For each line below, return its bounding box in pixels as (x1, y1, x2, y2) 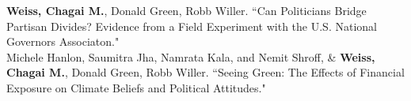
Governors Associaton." (6, 33, 120, 50)
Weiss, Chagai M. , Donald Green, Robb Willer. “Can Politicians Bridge (6, 2, 367, 18)
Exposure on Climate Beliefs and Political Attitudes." (6, 79, 266, 95)
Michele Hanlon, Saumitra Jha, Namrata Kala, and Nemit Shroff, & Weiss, (6, 48, 375, 65)
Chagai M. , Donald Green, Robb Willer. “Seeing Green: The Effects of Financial (6, 64, 405, 80)
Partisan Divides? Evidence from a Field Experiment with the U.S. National (6, 17, 377, 34)
